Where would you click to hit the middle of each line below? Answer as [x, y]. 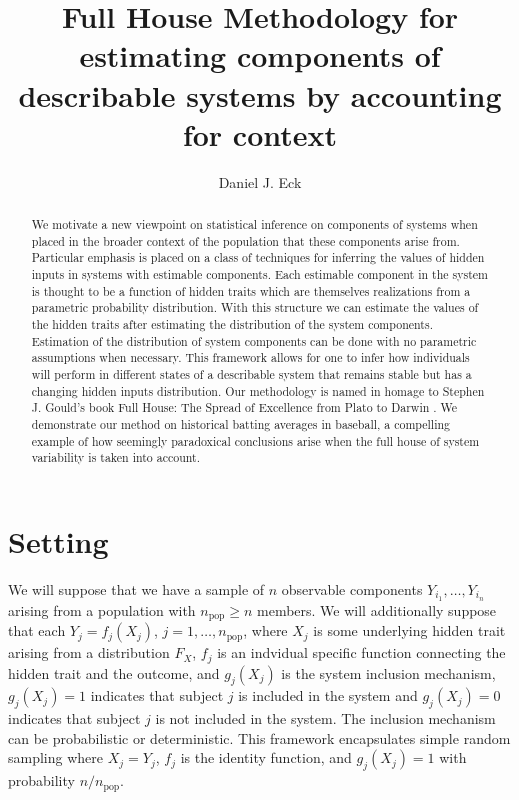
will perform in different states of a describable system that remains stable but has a [251, 373]
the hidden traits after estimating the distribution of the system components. [232, 324]
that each [37, 630]
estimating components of [260, 55]
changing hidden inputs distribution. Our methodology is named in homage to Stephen [258, 390]
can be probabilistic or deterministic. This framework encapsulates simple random [259, 737]
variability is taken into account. [116, 457]
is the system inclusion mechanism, [388, 672]
